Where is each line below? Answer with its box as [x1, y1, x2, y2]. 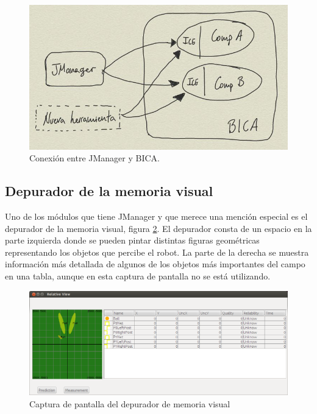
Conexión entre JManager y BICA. [29, 152, 160, 164]
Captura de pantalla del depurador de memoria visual [29, 398, 230, 410]
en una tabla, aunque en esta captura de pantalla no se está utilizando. [5, 269, 271, 282]
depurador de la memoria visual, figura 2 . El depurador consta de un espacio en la [5, 222, 312, 234]
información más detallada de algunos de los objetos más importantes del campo [5, 258, 305, 270]
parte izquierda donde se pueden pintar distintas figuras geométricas [5, 234, 260, 247]
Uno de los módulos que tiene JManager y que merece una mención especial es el [5, 210, 308, 223]
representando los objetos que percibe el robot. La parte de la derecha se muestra [5, 245, 309, 258]
